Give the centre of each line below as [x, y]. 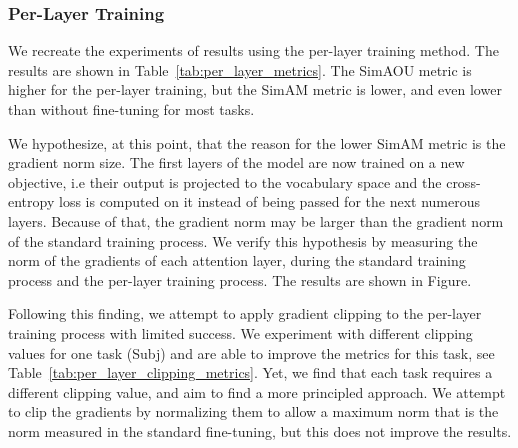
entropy [31, 201]
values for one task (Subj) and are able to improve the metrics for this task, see [251, 352]
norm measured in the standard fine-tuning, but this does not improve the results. [260, 430]
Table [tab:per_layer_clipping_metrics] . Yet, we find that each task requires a [250, 372]
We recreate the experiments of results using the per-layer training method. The [253, 50]
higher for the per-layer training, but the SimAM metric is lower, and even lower [255, 89]
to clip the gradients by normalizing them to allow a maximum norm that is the [253, 411]
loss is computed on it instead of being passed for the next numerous [269, 201]
